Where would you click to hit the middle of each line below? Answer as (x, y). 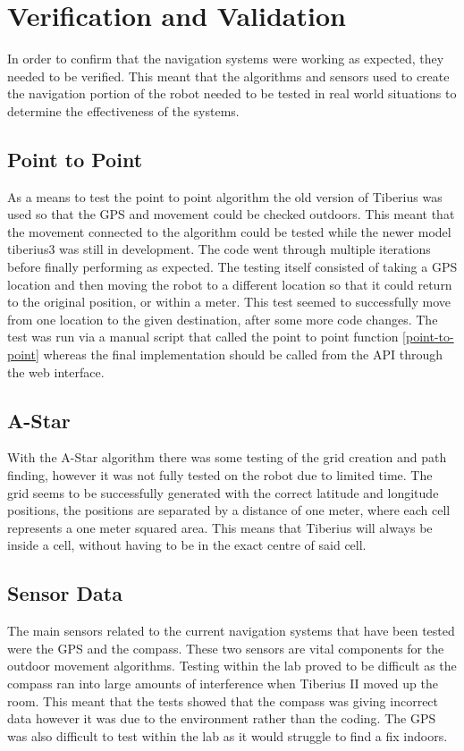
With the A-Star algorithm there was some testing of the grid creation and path (227, 457)
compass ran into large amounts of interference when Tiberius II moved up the (223, 683)
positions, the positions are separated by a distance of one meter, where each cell (229, 510)
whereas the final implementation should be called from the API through (243, 354)
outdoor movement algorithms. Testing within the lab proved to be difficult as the (232, 666)
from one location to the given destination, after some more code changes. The (223, 319)
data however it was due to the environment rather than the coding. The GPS (222, 718)
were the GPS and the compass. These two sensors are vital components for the (226, 648)
